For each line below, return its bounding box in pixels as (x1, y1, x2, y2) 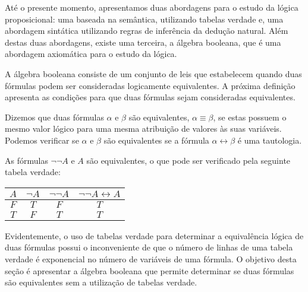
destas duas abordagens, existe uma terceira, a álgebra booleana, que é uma (5, 36, 281, 48)
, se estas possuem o (213, 110, 287, 123)
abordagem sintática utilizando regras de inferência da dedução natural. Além (5, 24, 288, 37)
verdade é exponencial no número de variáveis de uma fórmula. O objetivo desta (5, 252, 297, 265)
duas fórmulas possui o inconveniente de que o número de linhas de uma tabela (5, 241, 293, 253)
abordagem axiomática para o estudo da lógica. (5, 47, 177, 60)
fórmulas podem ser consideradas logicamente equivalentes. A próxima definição (5, 79, 296, 91)
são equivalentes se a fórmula (103, 134, 209, 146)
